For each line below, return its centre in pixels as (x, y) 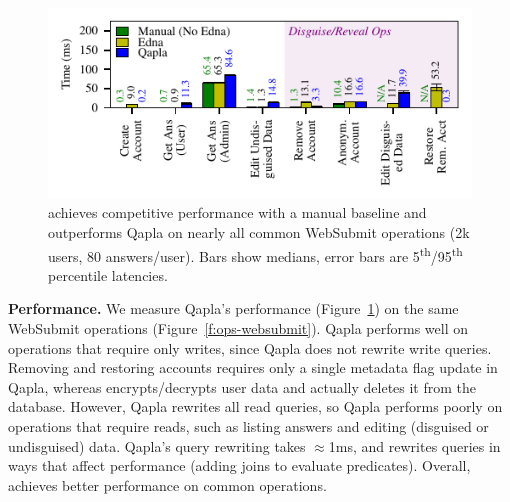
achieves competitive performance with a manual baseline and (237, 212)
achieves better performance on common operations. (167, 484)
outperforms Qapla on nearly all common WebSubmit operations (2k (259, 231)
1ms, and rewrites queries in (414, 445)
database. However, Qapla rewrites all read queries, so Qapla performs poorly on (255, 406)
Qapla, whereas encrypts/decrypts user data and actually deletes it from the (242, 386)
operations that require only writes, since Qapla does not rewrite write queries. (250, 347)
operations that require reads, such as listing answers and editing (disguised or (248, 425)
